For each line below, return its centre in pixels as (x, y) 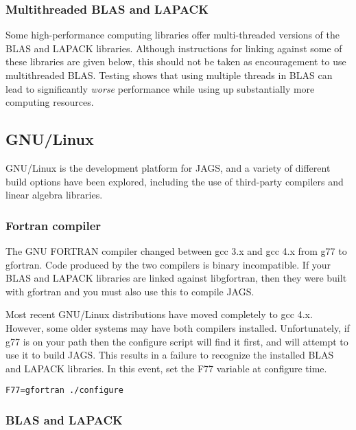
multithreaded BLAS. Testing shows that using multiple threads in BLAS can (169, 75)
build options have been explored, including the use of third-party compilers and (175, 181)
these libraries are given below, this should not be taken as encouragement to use (176, 61)
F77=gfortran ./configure (64, 391)
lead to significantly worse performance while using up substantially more (160, 88)
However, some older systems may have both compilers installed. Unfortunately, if (178, 327)
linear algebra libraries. (54, 195)
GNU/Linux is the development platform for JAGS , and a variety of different (168, 167)
